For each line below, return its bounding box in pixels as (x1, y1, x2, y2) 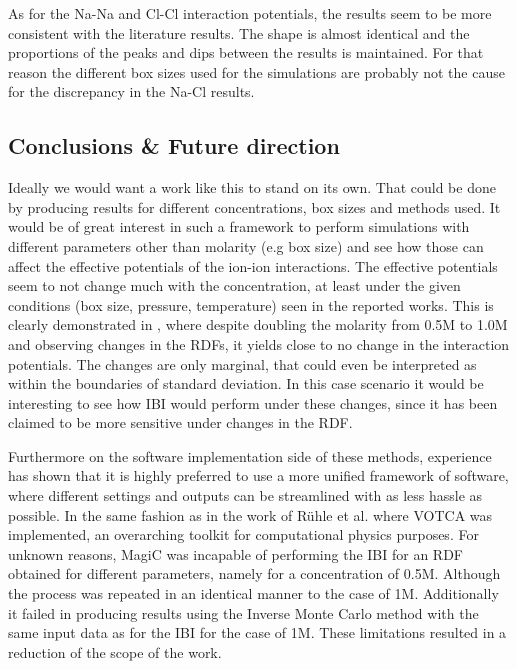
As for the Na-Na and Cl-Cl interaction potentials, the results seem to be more (8, 3, 492, 23)
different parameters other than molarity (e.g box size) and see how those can (8, 235, 484, 256)
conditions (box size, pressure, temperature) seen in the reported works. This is (8, 294, 494, 315)
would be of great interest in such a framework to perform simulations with (8, 216, 470, 237)
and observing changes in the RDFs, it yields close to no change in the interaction (8, 333, 510, 354)
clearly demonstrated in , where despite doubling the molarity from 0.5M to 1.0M (8, 314, 508, 335)
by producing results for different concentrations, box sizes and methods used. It (8, 196, 501, 217)
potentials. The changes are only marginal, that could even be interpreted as (8, 353, 477, 374)
